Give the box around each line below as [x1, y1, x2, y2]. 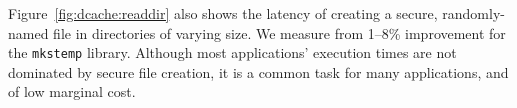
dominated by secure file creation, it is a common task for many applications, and [8, 61, 509, 82]
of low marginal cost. [8, 81, 136, 102]
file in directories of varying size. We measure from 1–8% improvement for [53, 22, 506, 43]
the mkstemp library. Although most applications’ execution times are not [8, 42, 457, 63]
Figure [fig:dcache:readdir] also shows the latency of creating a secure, [8, 3, 438, 23]
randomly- [442, 3, 505, 23]
